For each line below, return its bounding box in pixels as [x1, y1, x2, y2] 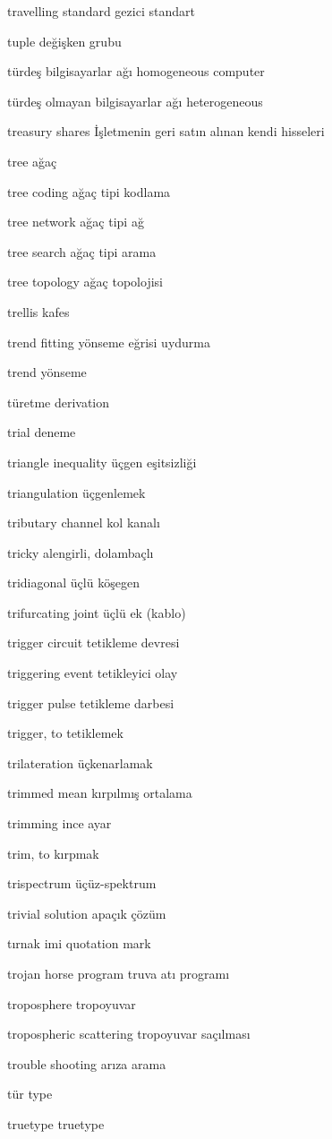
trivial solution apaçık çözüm [7, 903, 166, 922]
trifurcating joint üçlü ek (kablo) [7, 603, 186, 621]
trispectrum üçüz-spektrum [7, 874, 157, 893]
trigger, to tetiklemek [7, 724, 123, 742]
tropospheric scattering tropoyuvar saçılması [7, 1024, 251, 1043]
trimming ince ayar [7, 814, 112, 833]
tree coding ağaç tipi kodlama [7, 182, 171, 201]
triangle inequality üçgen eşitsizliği [7, 452, 197, 471]
